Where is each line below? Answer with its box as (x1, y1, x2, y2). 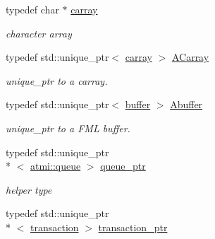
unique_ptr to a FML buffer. (6, 120, 130, 135)
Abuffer (170, 97, 203, 112)
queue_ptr (100, 158, 146, 173)
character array (6, 25, 72, 40)
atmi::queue (30, 158, 81, 173)
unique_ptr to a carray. (6, 73, 108, 88)
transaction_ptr (98, 219, 168, 234)
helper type (6, 182, 52, 197)
